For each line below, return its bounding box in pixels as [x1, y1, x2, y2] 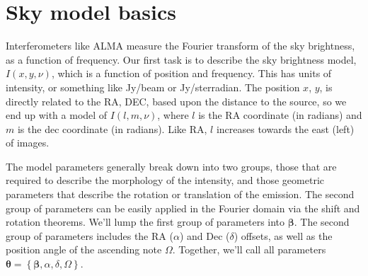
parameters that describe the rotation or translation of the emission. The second [6, 187, 355, 202]
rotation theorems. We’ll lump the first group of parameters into [6, 214, 285, 229]
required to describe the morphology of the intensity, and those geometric [6, 173, 324, 188]
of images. [6, 135, 50, 150]
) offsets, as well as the [234, 228, 333, 243]
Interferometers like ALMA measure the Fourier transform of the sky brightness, [6, 38, 355, 53]
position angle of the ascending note [6, 242, 162, 257]
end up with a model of [6, 108, 108, 122]
